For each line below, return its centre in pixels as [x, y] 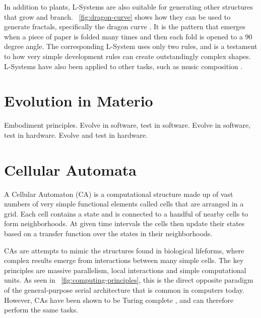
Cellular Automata [70, 169]
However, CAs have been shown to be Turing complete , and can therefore [119, 300]
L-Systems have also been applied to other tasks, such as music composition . [123, 66]
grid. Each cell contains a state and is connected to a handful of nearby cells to [126, 213]
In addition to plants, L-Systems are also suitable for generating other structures [129, 7]
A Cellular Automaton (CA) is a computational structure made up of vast [119, 194]
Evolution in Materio [79, 101]
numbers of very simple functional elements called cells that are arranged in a [124, 204]
